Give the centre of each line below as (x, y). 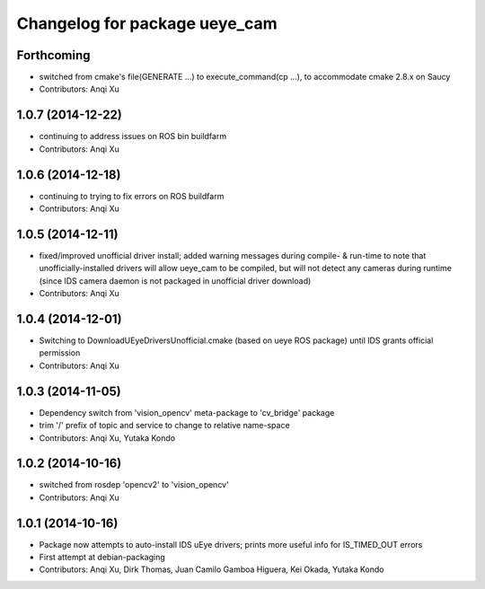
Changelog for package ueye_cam (147, 23)
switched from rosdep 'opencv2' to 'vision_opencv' (134, 485)
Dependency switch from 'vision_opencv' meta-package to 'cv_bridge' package (187, 412)
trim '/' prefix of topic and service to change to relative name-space (165, 426)
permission (60, 353)
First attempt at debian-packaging (102, 558)
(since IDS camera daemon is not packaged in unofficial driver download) (175, 281)
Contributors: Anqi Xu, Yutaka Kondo (107, 438)
